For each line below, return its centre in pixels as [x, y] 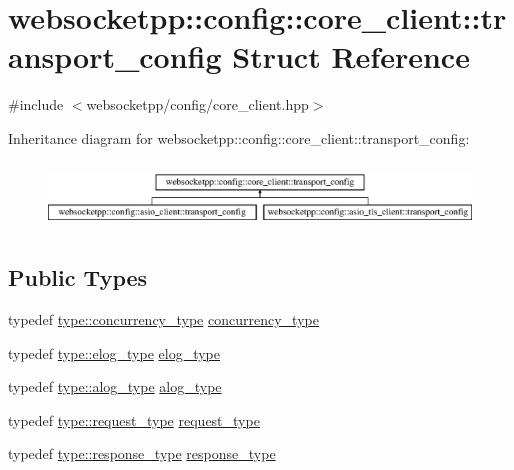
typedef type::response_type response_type [142, 453]
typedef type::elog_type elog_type [114, 352]
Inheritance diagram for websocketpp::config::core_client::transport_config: [239, 137]
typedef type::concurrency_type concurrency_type [163, 319]
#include [36, 104]
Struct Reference [351, 56]
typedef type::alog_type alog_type [115, 386]
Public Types [78, 277]
